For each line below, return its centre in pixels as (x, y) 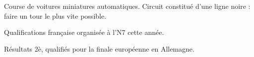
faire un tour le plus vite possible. (55, 15)
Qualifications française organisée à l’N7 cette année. (84, 32)
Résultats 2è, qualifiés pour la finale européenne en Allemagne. (99, 48)
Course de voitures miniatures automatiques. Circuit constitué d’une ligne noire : (127, 6)
